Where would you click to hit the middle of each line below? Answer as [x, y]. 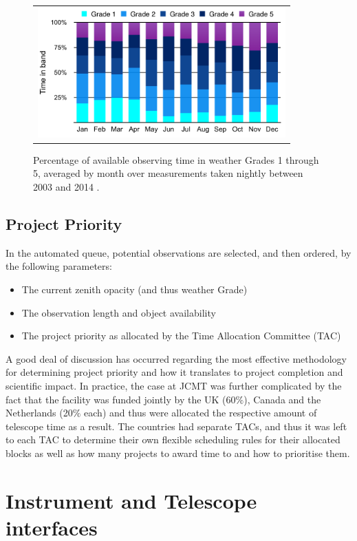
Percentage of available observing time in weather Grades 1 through [176, 159]
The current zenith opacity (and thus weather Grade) [134, 289]
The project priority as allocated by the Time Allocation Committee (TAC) [181, 336]
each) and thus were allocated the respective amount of [201, 413]
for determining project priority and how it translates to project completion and [174, 372]
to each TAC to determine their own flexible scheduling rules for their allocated [173, 439]
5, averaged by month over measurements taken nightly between [168, 173]
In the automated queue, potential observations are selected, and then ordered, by [178, 252]
